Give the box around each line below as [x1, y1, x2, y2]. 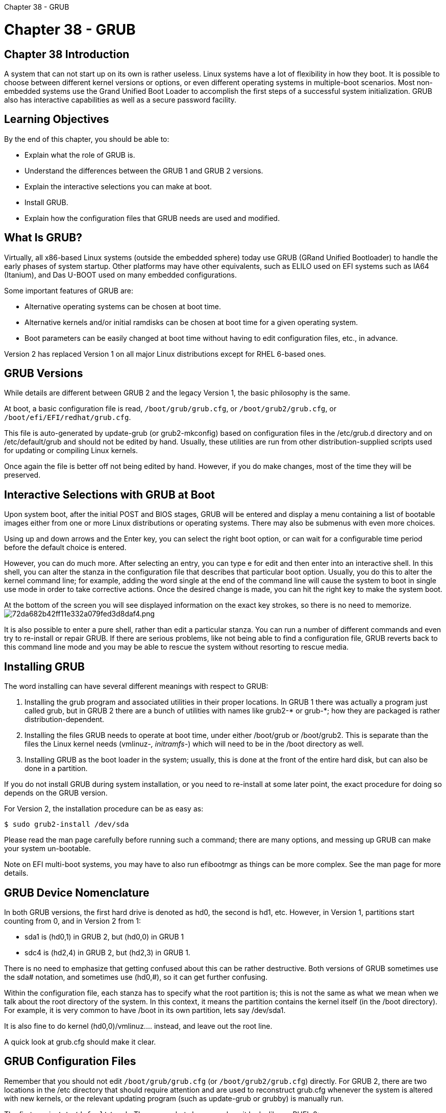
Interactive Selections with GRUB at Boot [4, 488, 215, 501]
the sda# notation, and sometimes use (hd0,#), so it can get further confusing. [4, 972, 268, 981]
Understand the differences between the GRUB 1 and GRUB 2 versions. [24, 166, 263, 175]
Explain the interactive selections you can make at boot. [24, 182, 212, 191]
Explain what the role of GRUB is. [24, 150, 135, 159]
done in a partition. [24, 764, 88, 773]
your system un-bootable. [4, 844, 91, 853]
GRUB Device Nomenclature [4, 886, 150, 899]
